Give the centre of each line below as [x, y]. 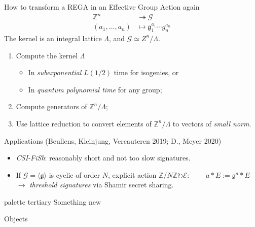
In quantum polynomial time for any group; [95, 89]
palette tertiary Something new [53, 201]
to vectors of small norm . [212, 123]
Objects [16, 219]
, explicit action [132, 174]
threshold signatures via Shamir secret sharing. [102, 185]
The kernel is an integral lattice [53, 38]
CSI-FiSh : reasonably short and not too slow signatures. [103, 158]
